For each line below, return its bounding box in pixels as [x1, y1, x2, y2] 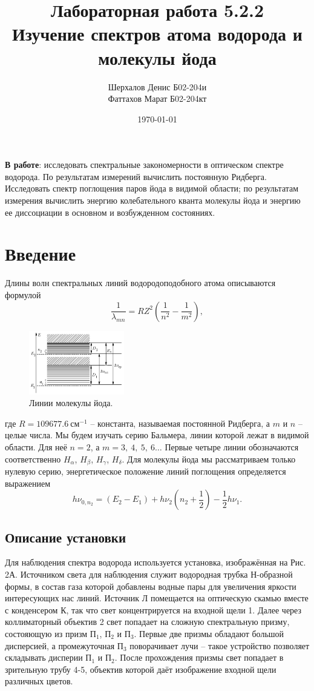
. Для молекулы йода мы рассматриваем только [122, 452, 296, 465]
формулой [5, 288, 41, 301]
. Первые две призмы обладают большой [134, 627, 284, 640]
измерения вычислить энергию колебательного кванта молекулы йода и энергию [5, 194, 301, 207]
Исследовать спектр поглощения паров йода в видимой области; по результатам [5, 182, 299, 195]
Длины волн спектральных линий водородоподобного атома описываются [5, 276, 276, 289]
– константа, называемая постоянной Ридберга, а [90, 416, 270, 429]
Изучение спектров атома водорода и [12, 21, 303, 46]
